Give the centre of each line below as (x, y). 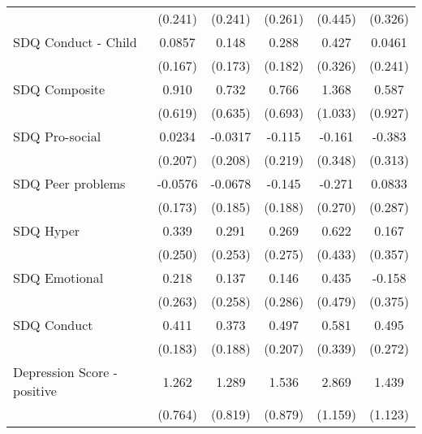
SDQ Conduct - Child (75, 42)
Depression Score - (65, 372)
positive (35, 391)
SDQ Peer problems (69, 183)
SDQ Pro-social (57, 136)
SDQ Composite (59, 89)
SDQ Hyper (47, 230)
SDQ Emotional (58, 278)
